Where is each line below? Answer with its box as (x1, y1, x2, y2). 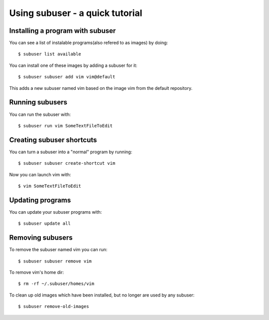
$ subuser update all (18, 221, 71, 227)
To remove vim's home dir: (9, 269, 64, 275)
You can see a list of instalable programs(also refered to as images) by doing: (9, 40, 168, 46)
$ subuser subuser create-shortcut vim (18, 160, 116, 166)
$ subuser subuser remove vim (18, 258, 92, 264)
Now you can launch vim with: (9, 171, 71, 177)
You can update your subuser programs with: (9, 209, 102, 215)
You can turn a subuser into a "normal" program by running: (9, 149, 133, 155)
